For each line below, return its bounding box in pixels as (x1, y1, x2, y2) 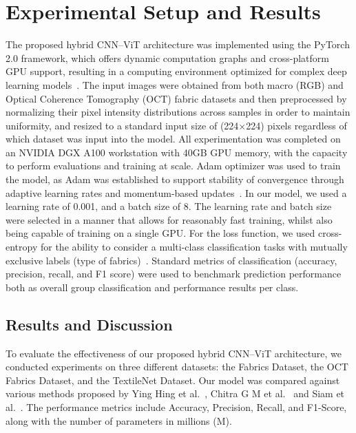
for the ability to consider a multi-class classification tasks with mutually (40, 240, 348, 254)
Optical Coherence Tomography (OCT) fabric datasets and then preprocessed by (6, 91, 347, 105)
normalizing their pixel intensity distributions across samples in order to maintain (6, 105, 350, 119)
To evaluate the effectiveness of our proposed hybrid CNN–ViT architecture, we (6, 346, 342, 360)
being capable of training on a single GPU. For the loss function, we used (6, 226, 315, 240)
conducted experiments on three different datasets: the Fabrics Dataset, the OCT (6, 359, 348, 374)
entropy (6, 240, 38, 254)
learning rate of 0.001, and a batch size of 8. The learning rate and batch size (6, 199, 332, 213)
